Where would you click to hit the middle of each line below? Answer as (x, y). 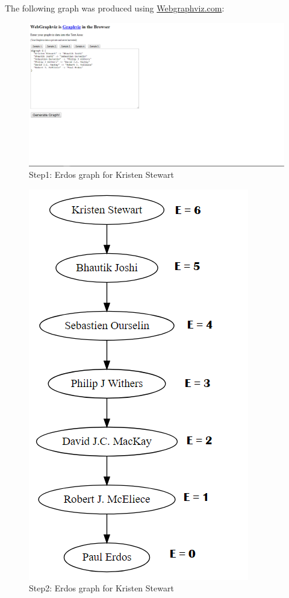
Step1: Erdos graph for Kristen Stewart (101, 175)
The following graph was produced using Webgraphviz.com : (115, 8)
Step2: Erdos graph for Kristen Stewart (101, 588)
